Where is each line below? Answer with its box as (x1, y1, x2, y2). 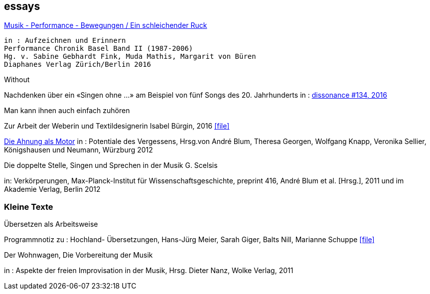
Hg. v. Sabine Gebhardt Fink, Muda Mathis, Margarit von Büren (4, 52, 256, 61)
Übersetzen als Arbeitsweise (4, 220, 98, 229)
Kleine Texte (4, 201, 53, 212)
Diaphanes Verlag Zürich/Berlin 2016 (4, 60, 151, 69)
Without (4, 75, 30, 84)
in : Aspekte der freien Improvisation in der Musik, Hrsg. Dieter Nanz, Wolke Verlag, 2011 (4, 266, 293, 275)
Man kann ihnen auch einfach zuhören (4, 106, 130, 115)
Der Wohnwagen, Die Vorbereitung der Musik (4, 251, 153, 260)
